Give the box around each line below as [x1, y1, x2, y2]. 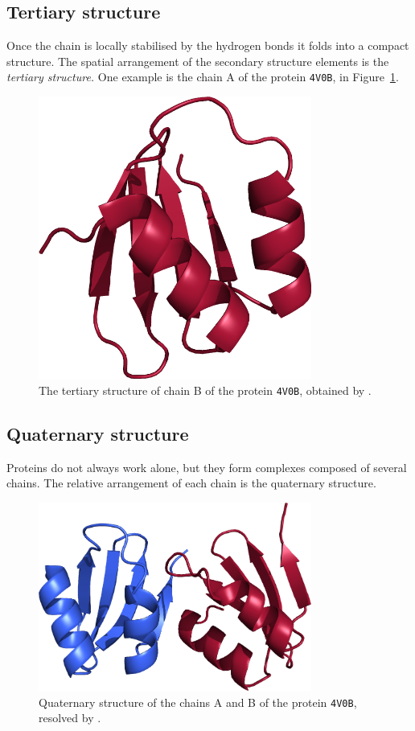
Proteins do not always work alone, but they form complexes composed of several [6, 458, 407, 475]
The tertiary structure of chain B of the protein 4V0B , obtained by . [39, 381, 372, 398]
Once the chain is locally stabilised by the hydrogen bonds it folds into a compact [6, 37, 409, 54]
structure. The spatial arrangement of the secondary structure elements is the [6, 52, 389, 69]
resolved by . [39, 709, 101, 726]
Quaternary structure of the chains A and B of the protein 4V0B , [39, 693, 357, 710]
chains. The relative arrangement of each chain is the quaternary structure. [6, 474, 376, 491]
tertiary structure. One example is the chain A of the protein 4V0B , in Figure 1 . [6, 68, 399, 85]
